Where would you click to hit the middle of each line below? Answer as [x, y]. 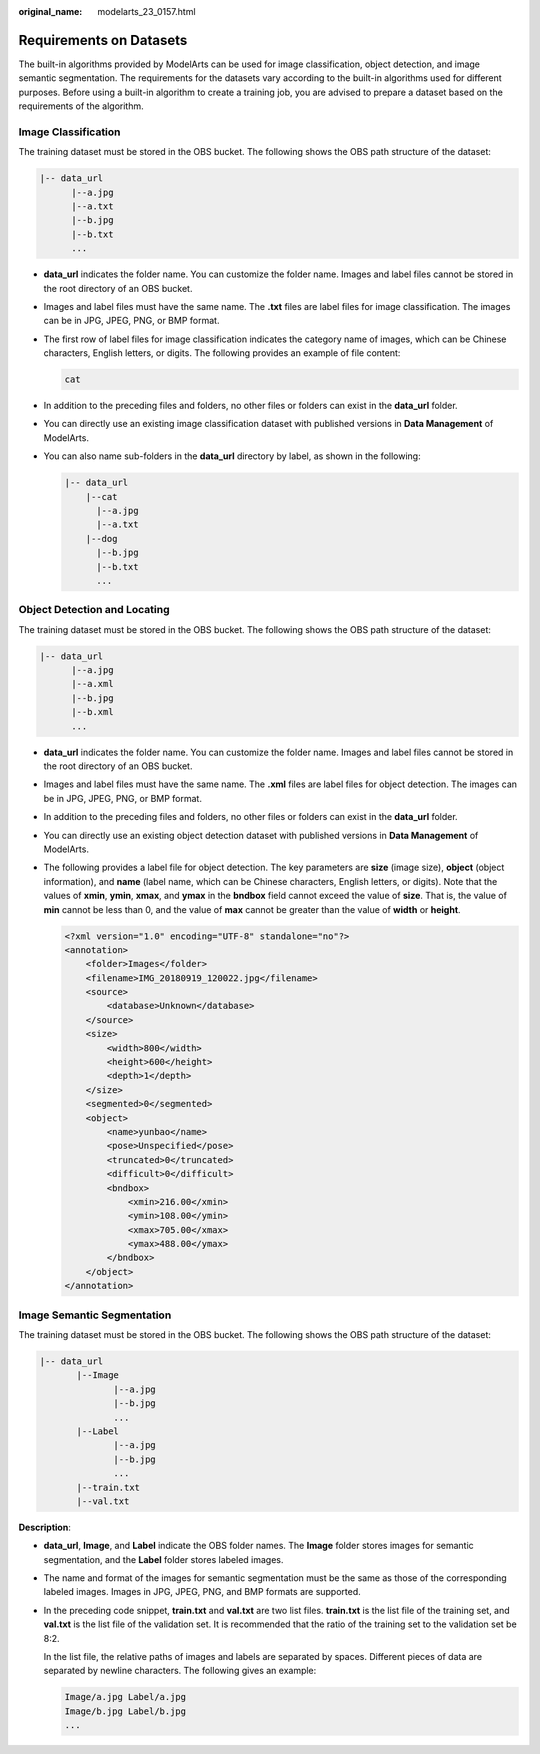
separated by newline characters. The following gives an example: [180, 1671]
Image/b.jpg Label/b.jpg [125, 1711]
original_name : [50, 11]
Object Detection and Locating [94, 610]
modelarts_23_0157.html [146, 11]
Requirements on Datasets [103, 40]
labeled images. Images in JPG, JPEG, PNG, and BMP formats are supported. [202, 1592]
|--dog [101, 538]
